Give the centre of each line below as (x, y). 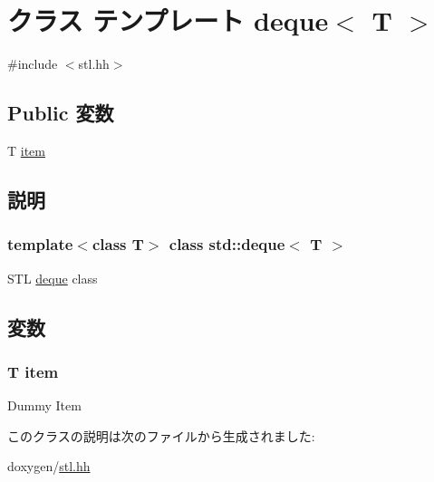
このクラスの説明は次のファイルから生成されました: (161, 435)
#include (33, 64)
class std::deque (227, 244)
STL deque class (53, 278)
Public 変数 (61, 113)
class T (118, 244)
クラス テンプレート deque (168, 20)
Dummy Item (44, 405)
